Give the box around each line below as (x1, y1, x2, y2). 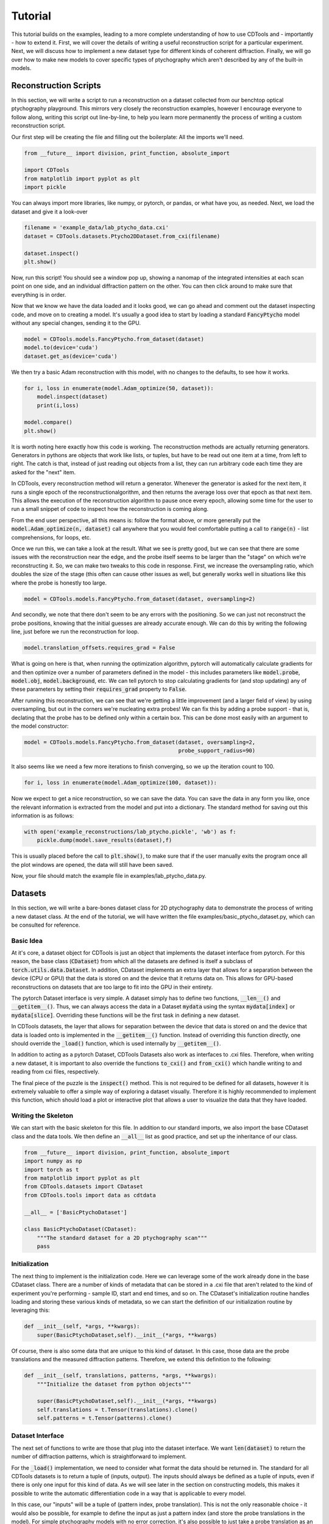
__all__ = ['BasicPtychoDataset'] (24, 1209, 127, 1216)
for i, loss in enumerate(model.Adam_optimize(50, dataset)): (24, 385, 214, 391)
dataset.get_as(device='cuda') (24, 352, 118, 360)
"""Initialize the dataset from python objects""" (37, 1381, 191, 1387)
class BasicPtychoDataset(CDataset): (24, 1226, 137, 1233)
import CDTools (24, 166, 69, 174)
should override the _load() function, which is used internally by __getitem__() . (11, 1039, 222, 1047)
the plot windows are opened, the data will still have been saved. (11, 861, 174, 868)
